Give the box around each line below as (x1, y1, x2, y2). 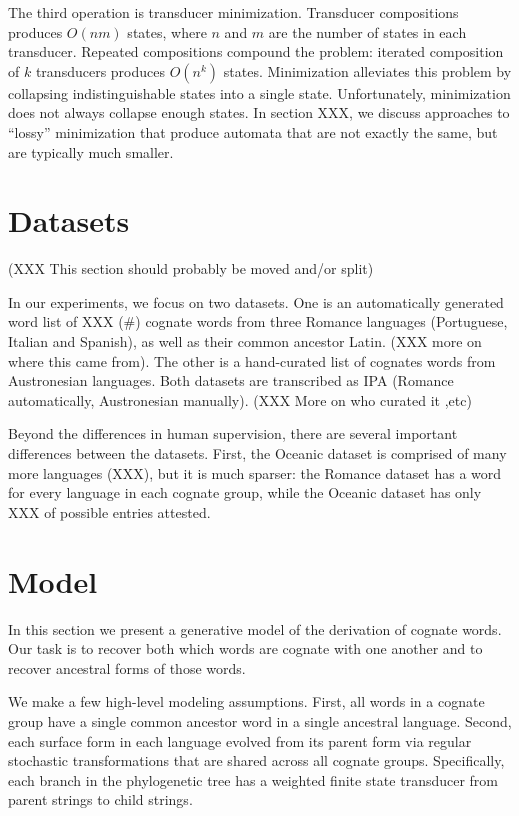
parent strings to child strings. (8, 789, 193, 810)
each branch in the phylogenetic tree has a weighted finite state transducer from (8, 769, 499, 790)
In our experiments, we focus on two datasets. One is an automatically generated (8, 291, 504, 312)
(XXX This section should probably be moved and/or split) (8, 258, 374, 279)
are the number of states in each (268, 21, 467, 42)
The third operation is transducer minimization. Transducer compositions (8, 2, 459, 22)
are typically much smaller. (8, 141, 174, 162)
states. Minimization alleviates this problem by (223, 60, 512, 81)
